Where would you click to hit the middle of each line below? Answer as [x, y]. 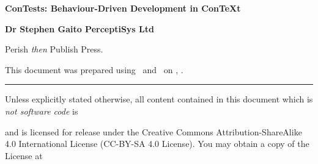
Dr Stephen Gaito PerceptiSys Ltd [79, 28]
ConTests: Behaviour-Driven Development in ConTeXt [123, 8]
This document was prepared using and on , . [94, 69]
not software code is [42, 111]
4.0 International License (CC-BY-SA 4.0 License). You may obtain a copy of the [157, 144]
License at [24, 155]
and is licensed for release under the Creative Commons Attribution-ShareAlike [153, 131]
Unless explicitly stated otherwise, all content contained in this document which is [159, 99]
